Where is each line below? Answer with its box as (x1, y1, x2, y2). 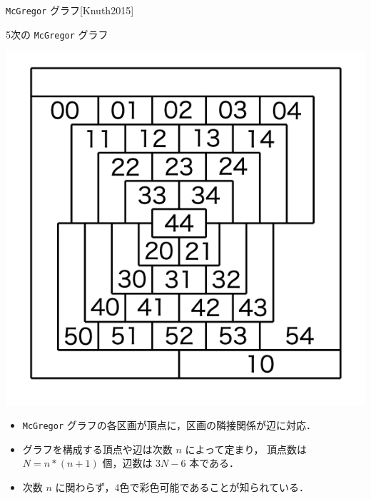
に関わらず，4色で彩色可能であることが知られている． (55, 480, 309, 495)
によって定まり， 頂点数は (185, 441, 308, 456)
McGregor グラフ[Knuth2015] (6, 3, 134, 17)
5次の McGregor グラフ (6, 26, 108, 41)
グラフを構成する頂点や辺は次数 (22, 441, 173, 456)
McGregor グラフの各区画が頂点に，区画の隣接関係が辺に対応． (22, 418, 317, 433)
